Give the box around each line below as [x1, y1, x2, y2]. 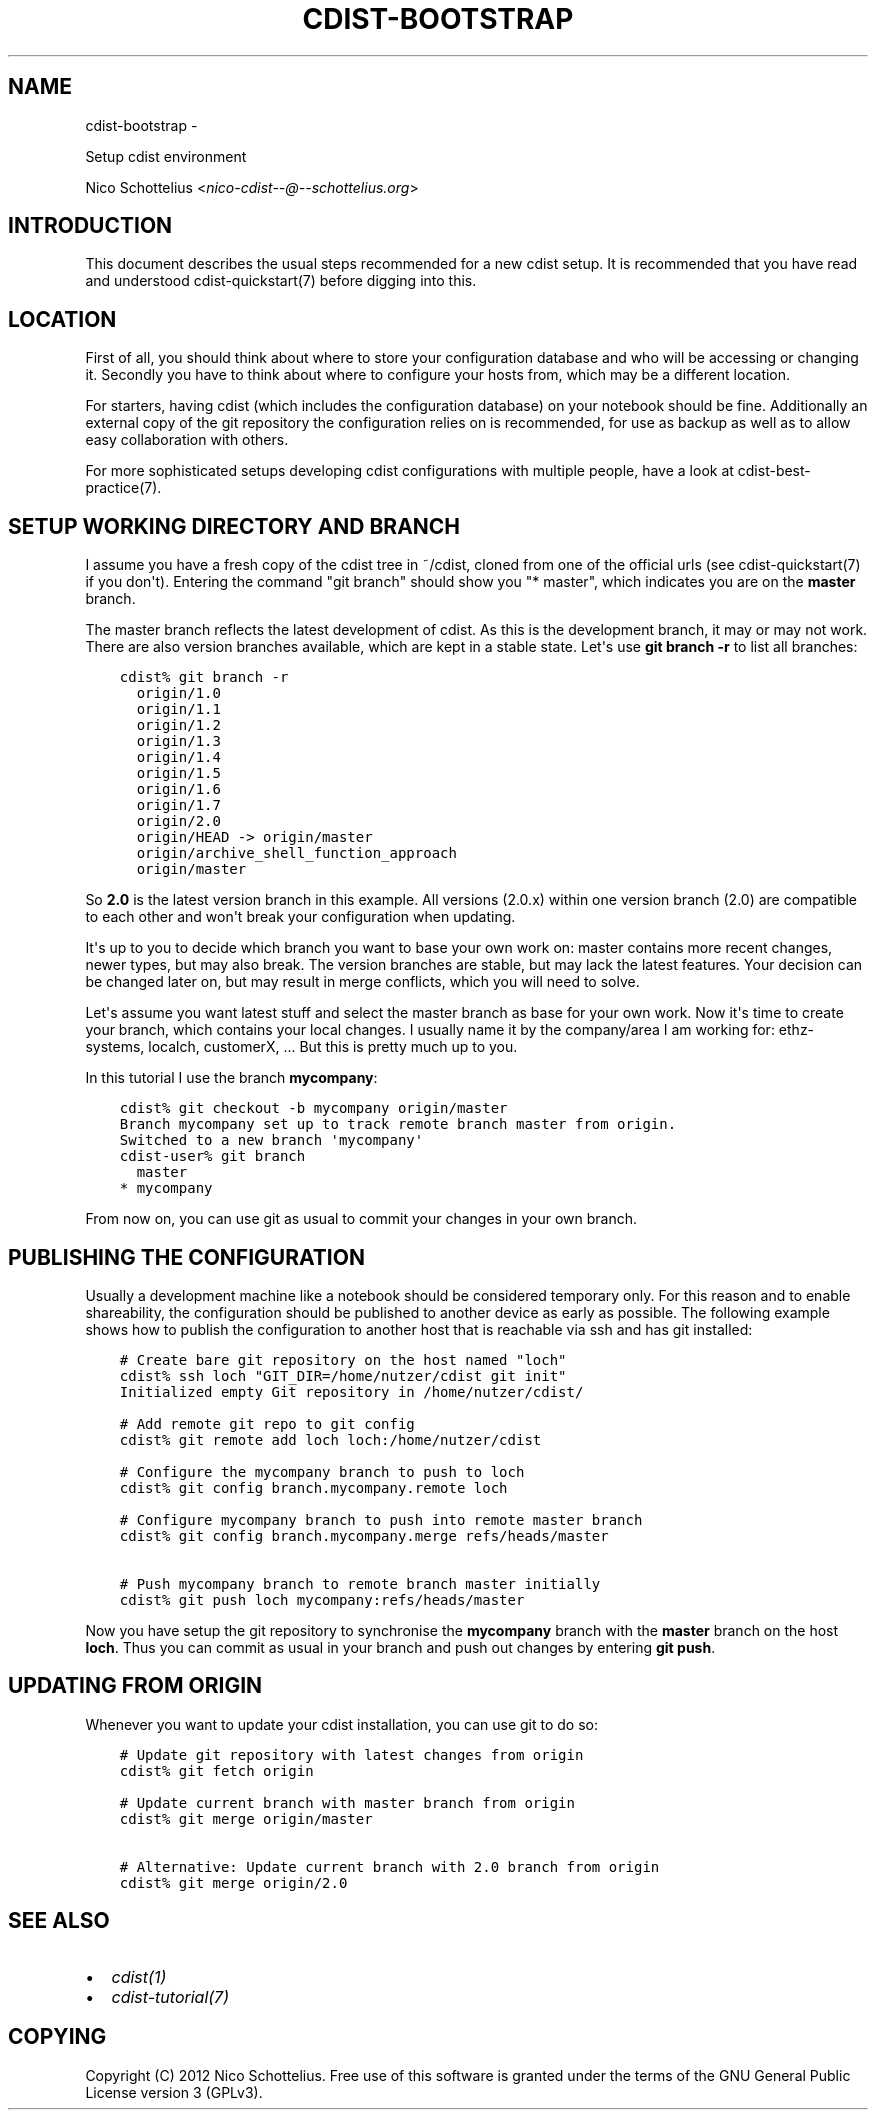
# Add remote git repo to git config [119, 1415, 415, 1432]
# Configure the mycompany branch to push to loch [119, 1463, 525, 1480]
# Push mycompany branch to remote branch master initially [119, 1575, 601, 1592]
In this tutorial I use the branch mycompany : [85, 1069, 378, 1087]
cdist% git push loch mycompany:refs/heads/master [119, 1591, 525, 1608]
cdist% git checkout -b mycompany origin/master [119, 1100, 508, 1117]
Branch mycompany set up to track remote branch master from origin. [119, 1116, 677, 1133]
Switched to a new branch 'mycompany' [119, 1132, 424, 1149]
